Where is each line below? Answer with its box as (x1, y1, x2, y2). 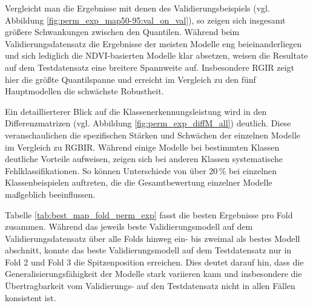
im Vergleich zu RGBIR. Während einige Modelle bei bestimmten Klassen (5, 140, 280, 153)
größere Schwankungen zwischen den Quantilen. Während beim (5, 25, 240, 38)
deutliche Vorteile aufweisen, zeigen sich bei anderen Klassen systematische (5, 152, 283, 165)
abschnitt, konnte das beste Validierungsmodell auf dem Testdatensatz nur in (5, 244, 292, 256)
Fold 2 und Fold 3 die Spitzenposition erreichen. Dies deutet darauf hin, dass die (5, 255, 304, 268)
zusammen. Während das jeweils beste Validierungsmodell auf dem (5, 220, 253, 233)
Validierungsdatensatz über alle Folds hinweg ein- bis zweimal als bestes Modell (5, 232, 300, 244)
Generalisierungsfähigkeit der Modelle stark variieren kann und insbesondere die (5, 267, 302, 280)
